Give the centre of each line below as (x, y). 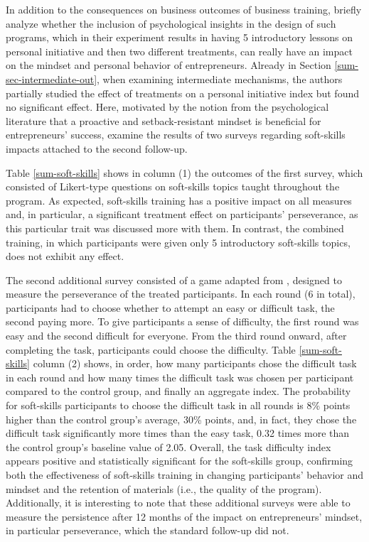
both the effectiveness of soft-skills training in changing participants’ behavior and (185, 475)
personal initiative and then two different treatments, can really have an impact (179, 51)
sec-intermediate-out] (52, 78)
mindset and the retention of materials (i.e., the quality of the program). (164, 488)
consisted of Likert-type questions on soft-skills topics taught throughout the (173, 186)
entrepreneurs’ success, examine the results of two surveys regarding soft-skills (176, 135)
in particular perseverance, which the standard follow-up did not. (148, 530)
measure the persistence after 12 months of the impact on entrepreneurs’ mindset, (184, 516)
